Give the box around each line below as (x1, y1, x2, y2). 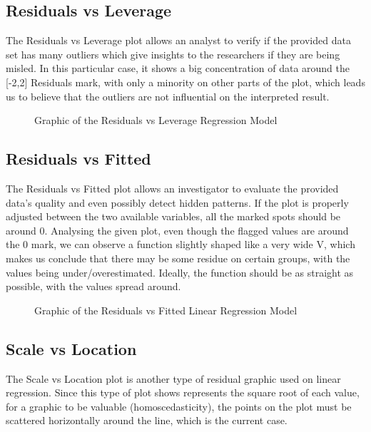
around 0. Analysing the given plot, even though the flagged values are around (6, 222, 349, 237)
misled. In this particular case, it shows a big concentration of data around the (6, 61, 350, 76)
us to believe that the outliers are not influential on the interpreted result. (6, 88, 330, 103)
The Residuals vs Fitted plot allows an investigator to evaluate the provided (6, 180, 339, 195)
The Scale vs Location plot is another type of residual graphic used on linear (6, 371, 341, 386)
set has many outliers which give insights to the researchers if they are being (6, 46, 340, 61)
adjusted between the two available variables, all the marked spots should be (6, 209, 341, 224)
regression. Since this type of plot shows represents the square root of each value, (6, 385, 360, 400)
